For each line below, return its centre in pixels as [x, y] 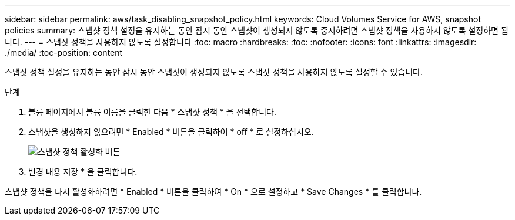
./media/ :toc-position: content [64, 53]
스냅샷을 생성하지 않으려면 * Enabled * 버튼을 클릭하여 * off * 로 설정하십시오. [171, 132]
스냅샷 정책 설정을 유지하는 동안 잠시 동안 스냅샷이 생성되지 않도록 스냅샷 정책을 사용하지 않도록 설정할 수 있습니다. [214, 72]
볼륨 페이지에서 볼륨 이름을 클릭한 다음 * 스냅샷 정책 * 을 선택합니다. [153, 112]
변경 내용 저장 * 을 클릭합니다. [83, 172]
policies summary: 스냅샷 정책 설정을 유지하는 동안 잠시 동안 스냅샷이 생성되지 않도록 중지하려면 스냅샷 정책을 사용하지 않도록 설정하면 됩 [257, 30]
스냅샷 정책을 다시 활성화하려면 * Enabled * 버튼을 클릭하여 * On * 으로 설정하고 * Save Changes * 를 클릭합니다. [213, 192]
